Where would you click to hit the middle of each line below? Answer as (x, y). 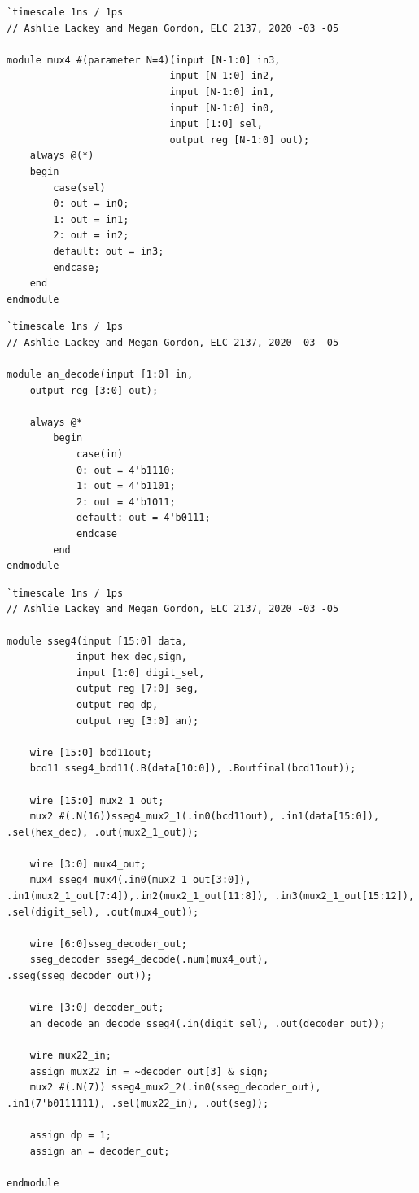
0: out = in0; (91, 204)
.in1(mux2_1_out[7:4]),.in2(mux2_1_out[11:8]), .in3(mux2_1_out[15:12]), (211, 896)
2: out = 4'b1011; (126, 502)
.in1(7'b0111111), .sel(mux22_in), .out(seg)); (138, 1103)
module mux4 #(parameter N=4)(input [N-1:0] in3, (144, 60)
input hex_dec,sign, (131, 657)
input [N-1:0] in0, (222, 108)
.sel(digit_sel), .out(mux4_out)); (103, 912)
